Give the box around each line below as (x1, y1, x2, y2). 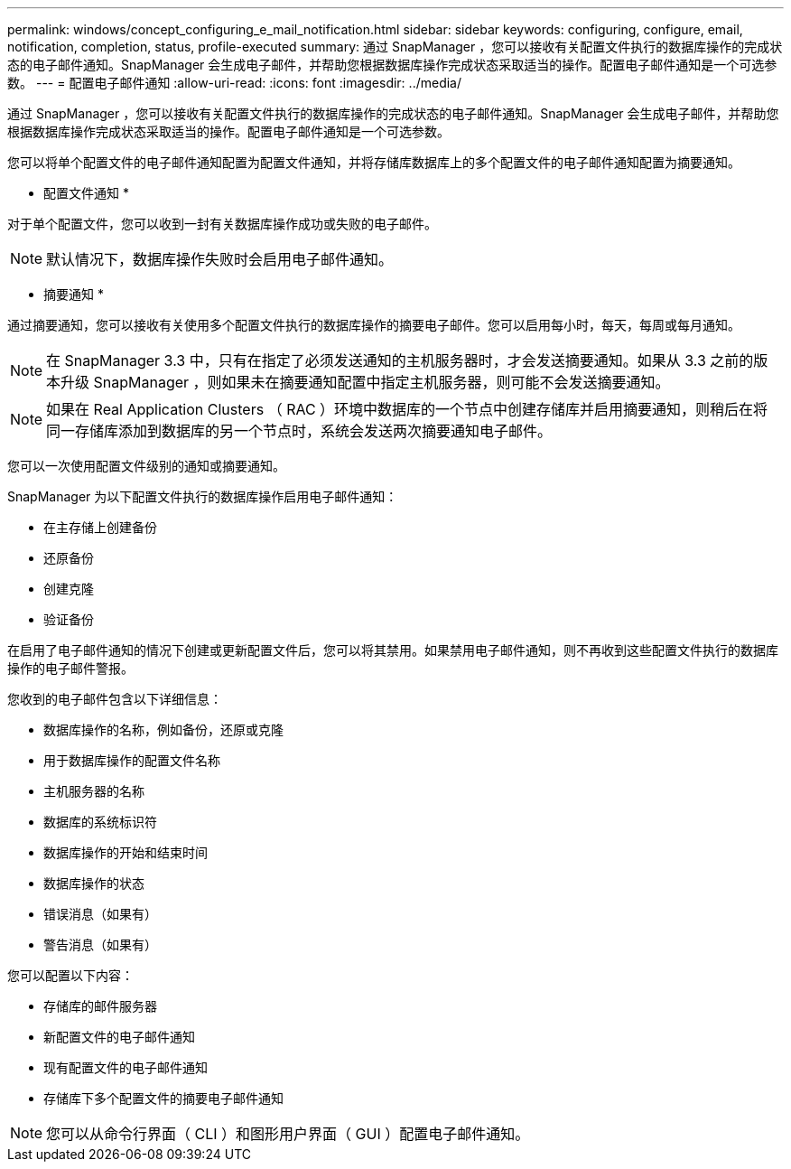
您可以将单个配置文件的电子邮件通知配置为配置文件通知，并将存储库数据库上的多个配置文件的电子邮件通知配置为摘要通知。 (7, 154, 740, 170)
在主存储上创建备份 (43, 519, 157, 535)
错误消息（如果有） (43, 906, 157, 921)
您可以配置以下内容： (7, 968, 134, 983)
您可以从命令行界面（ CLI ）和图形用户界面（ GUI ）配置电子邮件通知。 (46, 1125, 530, 1143)
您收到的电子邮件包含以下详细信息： (7, 691, 222, 706)
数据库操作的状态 (43, 875, 144, 891)
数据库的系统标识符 (43, 814, 157, 829)
